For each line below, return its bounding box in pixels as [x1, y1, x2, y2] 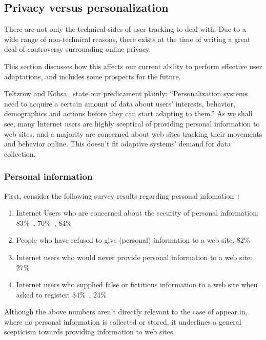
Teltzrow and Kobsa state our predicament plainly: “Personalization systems [4, 88, 248, 99]
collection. [4, 148, 36, 159]
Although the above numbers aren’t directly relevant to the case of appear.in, [4, 306, 248, 317]
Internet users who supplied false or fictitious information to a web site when [16, 279, 258, 290]
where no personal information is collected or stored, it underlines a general [4, 316, 241, 327]
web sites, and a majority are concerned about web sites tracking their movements [4, 128, 262, 139]
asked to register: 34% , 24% [16, 289, 107, 300]
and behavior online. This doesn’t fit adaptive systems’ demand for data [4, 138, 231, 149]
